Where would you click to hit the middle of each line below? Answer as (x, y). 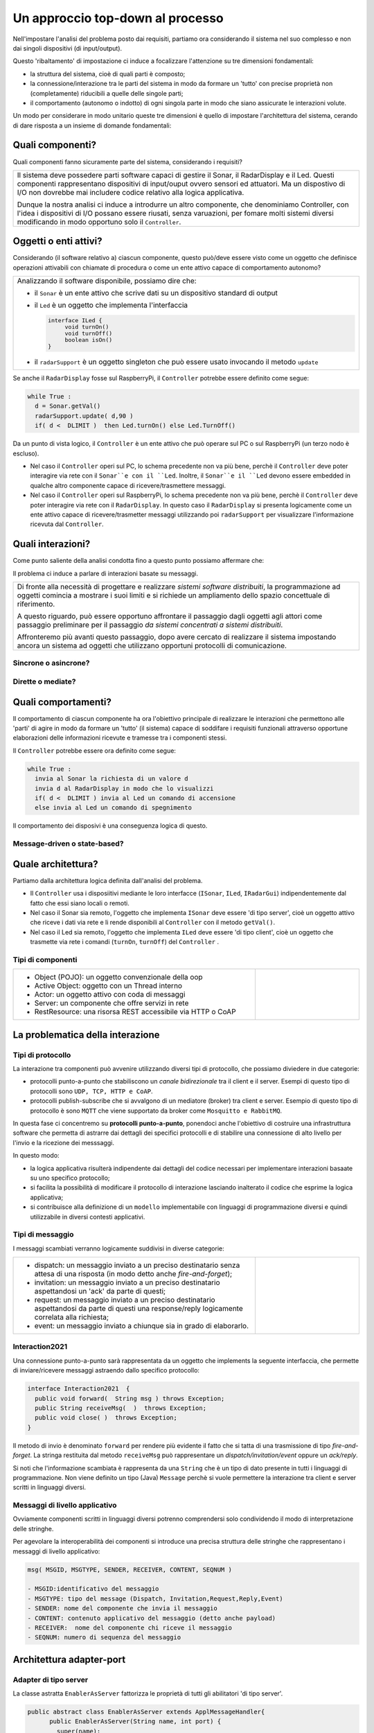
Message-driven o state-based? (68, 844)
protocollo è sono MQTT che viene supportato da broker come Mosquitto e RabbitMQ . (156, 1111)
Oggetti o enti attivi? (57, 242)
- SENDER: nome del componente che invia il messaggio (122, 1609)
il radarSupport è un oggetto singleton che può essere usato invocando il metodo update (176, 362)
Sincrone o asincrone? (51, 663)
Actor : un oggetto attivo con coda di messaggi (110, 995)
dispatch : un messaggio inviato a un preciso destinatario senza (137, 1265)
